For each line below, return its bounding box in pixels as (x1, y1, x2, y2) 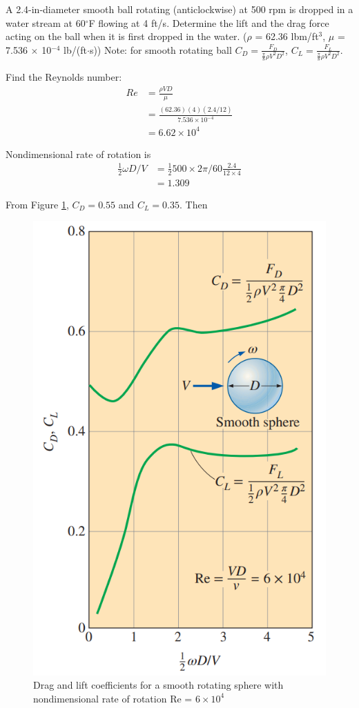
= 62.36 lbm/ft (255, 29, 319, 43)
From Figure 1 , (6, 197, 69, 211)
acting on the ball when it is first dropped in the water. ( (6, 29, 247, 43)
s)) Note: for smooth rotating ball (89, 42, 232, 57)
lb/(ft (64, 42, 87, 57)
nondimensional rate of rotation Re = (33, 691, 193, 705)
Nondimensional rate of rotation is (6, 146, 151, 161)
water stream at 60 (6, 15, 86, 30)
